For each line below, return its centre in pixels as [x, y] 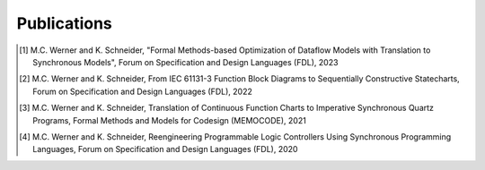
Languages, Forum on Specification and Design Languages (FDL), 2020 [165, 149]
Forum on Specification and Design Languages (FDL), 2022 [143, 91]
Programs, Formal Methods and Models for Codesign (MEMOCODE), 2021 [170, 120]
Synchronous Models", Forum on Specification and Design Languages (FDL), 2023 [185, 62]
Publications [64, 23]
